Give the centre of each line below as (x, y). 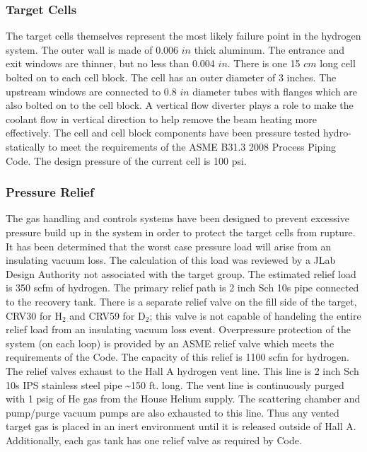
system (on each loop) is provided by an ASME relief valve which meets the (170, 343)
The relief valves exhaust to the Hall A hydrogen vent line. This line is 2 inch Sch (182, 370)
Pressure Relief (50, 192)
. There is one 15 (264, 63)
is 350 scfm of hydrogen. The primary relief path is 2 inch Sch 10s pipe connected (182, 288)
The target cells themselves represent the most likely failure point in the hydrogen (183, 36)
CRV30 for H (34, 315)
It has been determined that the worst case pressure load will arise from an (169, 246)
